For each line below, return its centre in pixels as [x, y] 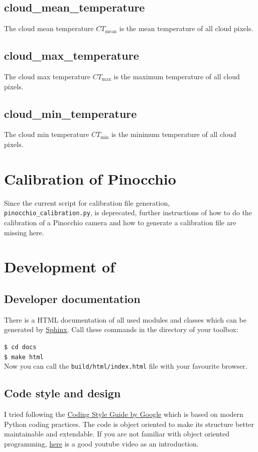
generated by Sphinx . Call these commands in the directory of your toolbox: [121, 329]
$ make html [24, 357]
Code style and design [62, 393]
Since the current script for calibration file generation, [87, 202]
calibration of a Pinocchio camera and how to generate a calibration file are [120, 222]
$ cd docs [20, 347]
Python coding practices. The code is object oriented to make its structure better [129, 424]
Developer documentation [72, 298]
